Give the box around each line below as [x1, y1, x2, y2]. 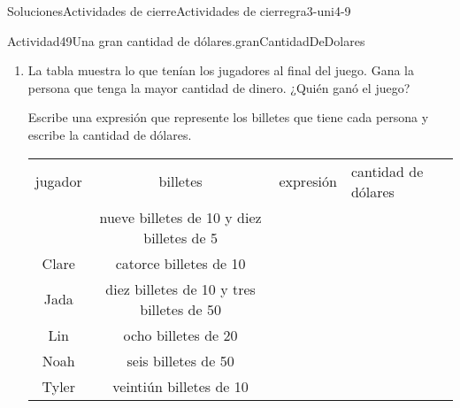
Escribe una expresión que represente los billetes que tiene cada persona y [27, 108, 429, 127]
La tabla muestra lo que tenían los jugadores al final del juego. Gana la [27, 61, 414, 80]
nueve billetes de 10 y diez [99, 206, 262, 227]
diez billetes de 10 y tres [105, 278, 256, 299]
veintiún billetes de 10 [112, 375, 249, 396]
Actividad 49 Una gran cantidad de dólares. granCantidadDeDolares [7, 31, 365, 50]
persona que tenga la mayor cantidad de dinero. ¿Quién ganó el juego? [27, 78, 410, 96]
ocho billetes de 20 [123, 324, 238, 345]
